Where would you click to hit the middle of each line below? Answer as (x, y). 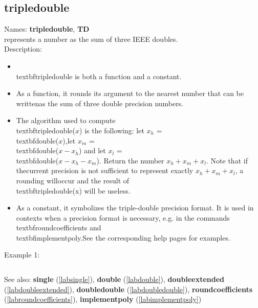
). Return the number (130, 160)
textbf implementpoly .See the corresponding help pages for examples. (123, 237)
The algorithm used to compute (66, 120)
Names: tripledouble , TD (47, 29)
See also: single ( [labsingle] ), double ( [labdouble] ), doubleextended (114, 279)
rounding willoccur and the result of (73, 180)
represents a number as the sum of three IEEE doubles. (91, 39)
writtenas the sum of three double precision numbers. (100, 103)
